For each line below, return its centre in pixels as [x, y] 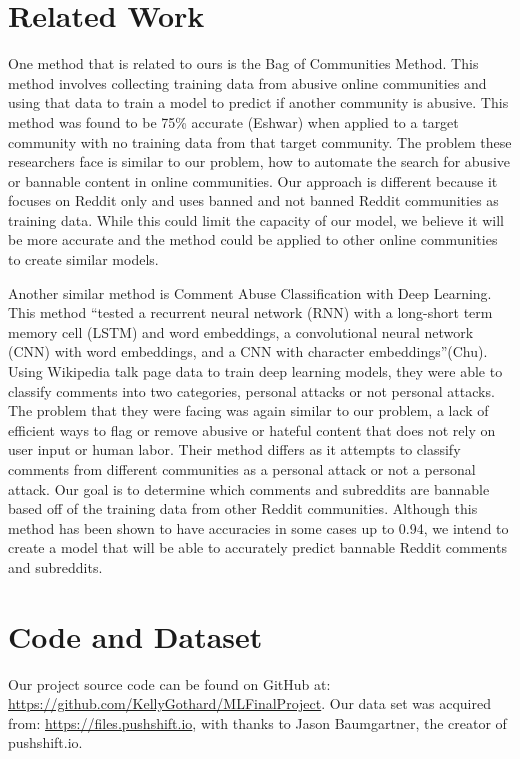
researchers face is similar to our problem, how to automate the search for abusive [259, 161]
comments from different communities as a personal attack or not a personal [242, 469]
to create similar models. [83, 259]
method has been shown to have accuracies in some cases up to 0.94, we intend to [258, 527]
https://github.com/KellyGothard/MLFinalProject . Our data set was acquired [249, 703]
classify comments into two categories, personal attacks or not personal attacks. [251, 390]
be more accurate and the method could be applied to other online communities [253, 239]
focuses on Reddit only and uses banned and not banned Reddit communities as [253, 200]
